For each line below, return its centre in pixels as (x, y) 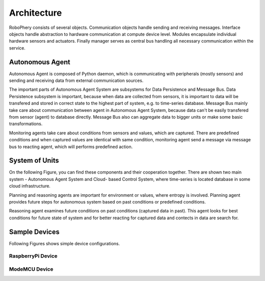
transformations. (26, 124)
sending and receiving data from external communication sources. (76, 80)
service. (17, 48)
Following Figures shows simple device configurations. (65, 243)
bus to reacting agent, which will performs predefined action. (71, 147)
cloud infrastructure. (30, 186)
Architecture (36, 13)
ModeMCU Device (31, 269)
